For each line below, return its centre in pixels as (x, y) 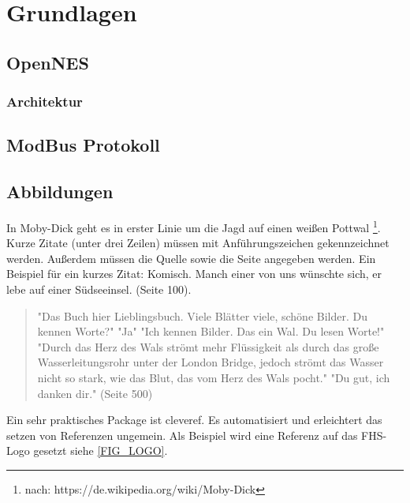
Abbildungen (60, 191)
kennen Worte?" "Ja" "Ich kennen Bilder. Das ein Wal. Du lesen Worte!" (211, 331)
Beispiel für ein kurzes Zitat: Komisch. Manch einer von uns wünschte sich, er (194, 274)
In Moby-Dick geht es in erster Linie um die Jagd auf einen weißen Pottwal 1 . (194, 226)
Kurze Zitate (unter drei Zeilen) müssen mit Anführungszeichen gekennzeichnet (198, 243)
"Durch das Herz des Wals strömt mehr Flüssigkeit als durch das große (208, 346)
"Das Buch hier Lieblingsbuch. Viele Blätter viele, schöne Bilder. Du (202, 315)
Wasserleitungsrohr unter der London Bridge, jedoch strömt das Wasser (211, 362)
